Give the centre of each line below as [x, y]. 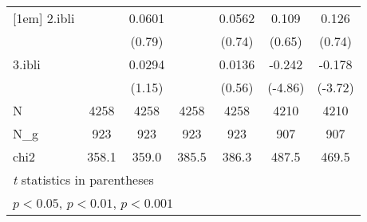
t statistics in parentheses [83, 179]
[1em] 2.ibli [44, 18]
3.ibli [27, 64]
